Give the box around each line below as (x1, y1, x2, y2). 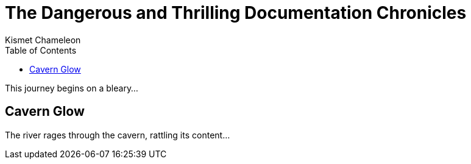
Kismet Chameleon (5, 34, 81, 45)
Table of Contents (5, 45, 77, 55)
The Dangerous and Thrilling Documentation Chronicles (5, 2, 467, 23)
